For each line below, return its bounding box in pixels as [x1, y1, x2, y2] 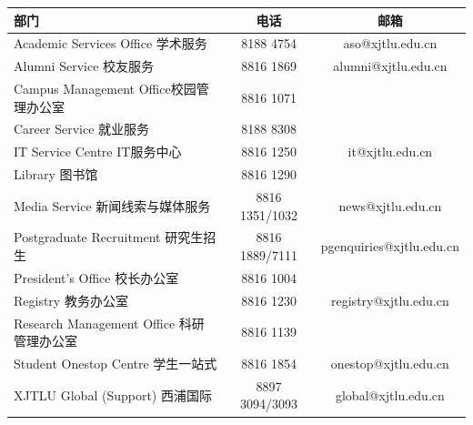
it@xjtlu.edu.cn [347, 142, 433, 161]
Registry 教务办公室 [14, 290, 128, 309]
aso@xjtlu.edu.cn [343, 34, 438, 53]
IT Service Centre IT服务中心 [14, 142, 182, 161]
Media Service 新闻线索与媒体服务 [14, 196, 211, 215]
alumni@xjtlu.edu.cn [333, 56, 448, 76]
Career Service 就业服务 [14, 119, 150, 138]
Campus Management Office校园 [14, 79, 196, 98]
